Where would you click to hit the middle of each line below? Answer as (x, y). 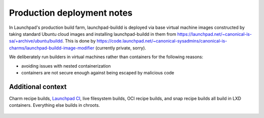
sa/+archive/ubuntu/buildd (36, 41)
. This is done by (79, 41)
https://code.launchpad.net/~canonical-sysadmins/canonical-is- (162, 41)
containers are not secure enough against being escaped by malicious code (98, 72)
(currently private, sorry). (121, 48)
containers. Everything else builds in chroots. (55, 105)
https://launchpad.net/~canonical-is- (214, 34)
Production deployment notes (71, 13)
